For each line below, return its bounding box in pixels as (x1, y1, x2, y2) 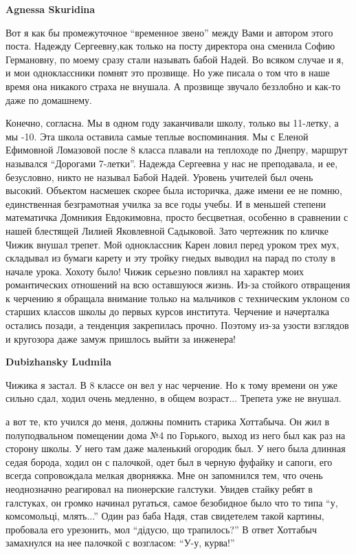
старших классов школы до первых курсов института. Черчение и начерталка (5, 304, 330, 319)
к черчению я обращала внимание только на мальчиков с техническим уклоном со (5, 290, 350, 305)
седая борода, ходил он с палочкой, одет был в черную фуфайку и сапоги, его (5, 454, 333, 469)
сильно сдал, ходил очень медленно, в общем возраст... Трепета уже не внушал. (5, 391, 342, 405)
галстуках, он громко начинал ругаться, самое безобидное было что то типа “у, (5, 495, 338, 509)
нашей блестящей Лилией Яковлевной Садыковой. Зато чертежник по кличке (5, 223, 329, 237)
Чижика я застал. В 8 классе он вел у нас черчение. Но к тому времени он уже (5, 377, 337, 392)
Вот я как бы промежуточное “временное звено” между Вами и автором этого (5, 25, 333, 39)
